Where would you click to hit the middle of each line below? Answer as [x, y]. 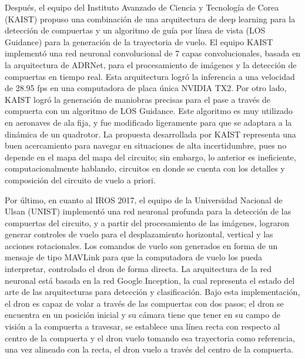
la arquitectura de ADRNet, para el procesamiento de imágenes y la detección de [151, 64]
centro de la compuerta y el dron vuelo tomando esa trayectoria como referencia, [150, 338]
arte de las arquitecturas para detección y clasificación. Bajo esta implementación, [152, 292]
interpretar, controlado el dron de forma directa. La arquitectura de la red [138, 269]
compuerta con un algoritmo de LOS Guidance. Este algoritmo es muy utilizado [149, 111]
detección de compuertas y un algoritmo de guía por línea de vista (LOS [135, 30]
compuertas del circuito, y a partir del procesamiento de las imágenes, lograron [147, 222]
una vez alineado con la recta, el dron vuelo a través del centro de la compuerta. [149, 349]
